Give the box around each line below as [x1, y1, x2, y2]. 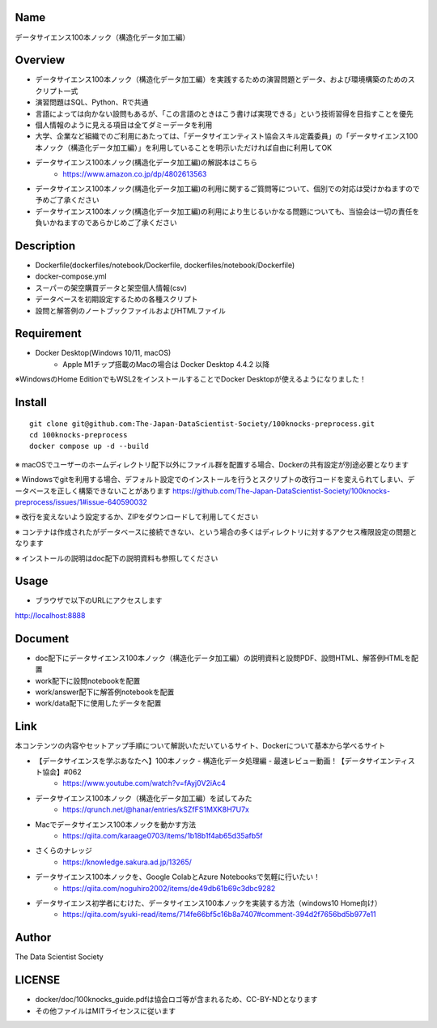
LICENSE [15, 973, 61, 987]
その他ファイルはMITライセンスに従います [35, 1005, 176, 1016]
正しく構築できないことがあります [57, 486, 172, 496]
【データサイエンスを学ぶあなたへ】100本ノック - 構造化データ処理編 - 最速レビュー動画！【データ [35, 756, 367, 766]
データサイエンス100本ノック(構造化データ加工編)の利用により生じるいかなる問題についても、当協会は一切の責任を [35, 207, 420, 216]
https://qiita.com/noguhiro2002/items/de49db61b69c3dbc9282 [62, 883, 276, 893]
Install [15, 395, 48, 409]
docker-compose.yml [35, 271, 107, 281]
